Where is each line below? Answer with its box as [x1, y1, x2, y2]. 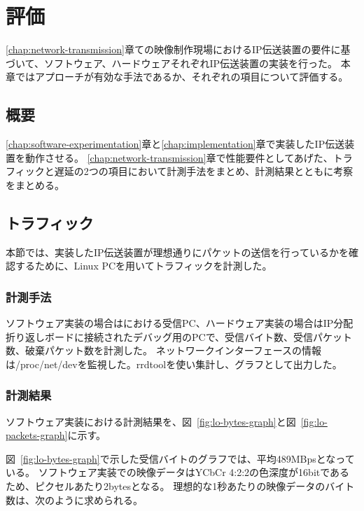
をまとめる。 [6, 177, 64, 192]
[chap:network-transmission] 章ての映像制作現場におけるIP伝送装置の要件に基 [6, 42, 351, 57]
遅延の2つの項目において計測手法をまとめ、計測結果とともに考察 [54, 164, 353, 178]
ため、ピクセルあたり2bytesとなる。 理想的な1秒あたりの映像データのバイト [6, 479, 355, 493]
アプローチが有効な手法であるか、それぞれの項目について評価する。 [34, 69, 349, 84]
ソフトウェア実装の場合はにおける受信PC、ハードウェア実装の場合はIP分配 [6, 316, 353, 330]
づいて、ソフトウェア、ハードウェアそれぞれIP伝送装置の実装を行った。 [6, 55, 338, 70]
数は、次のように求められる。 [6, 492, 143, 507]
